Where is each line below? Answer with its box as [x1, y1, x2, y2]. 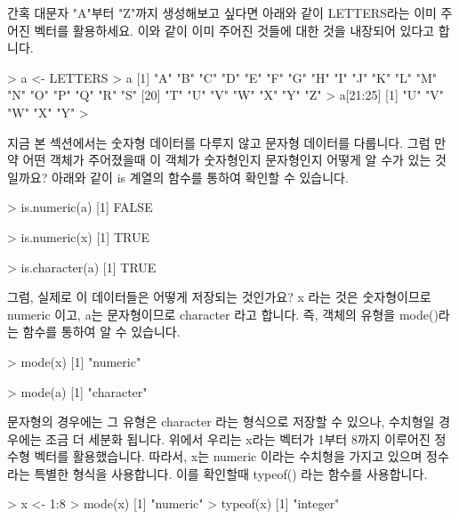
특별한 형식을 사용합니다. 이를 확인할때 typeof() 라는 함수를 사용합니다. [34, 464, 428, 483]
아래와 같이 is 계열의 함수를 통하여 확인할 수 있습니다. [51, 167, 349, 186]
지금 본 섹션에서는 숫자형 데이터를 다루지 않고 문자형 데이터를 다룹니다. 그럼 [7, 133, 431, 151]
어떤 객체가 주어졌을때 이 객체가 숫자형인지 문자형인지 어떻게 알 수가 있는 [22, 150, 431, 169]
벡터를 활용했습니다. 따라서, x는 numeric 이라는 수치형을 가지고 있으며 [34, 447, 423, 466]
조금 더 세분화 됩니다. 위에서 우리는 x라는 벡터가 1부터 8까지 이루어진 [45, 429, 431, 448]
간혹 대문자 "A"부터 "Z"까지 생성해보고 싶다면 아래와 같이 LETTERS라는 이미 [7, 4, 437, 21]
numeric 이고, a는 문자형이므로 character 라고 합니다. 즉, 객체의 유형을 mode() [7, 304, 439, 323]
